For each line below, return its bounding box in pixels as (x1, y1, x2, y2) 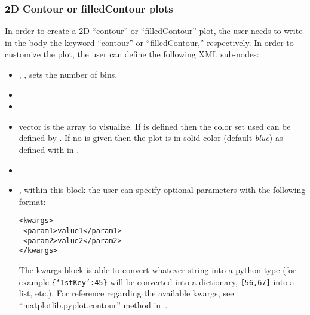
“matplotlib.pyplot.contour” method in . (19, 298, 168, 311)
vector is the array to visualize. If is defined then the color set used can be (19, 120, 291, 132)
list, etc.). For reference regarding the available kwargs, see (19, 287, 234, 299)
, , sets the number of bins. (19, 68, 118, 80)
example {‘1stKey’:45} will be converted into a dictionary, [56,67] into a (19, 275, 294, 288)
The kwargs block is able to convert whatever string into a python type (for (19, 263, 296, 276)
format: (19, 195, 46, 207)
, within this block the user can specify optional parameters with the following (19, 184, 306, 196)
